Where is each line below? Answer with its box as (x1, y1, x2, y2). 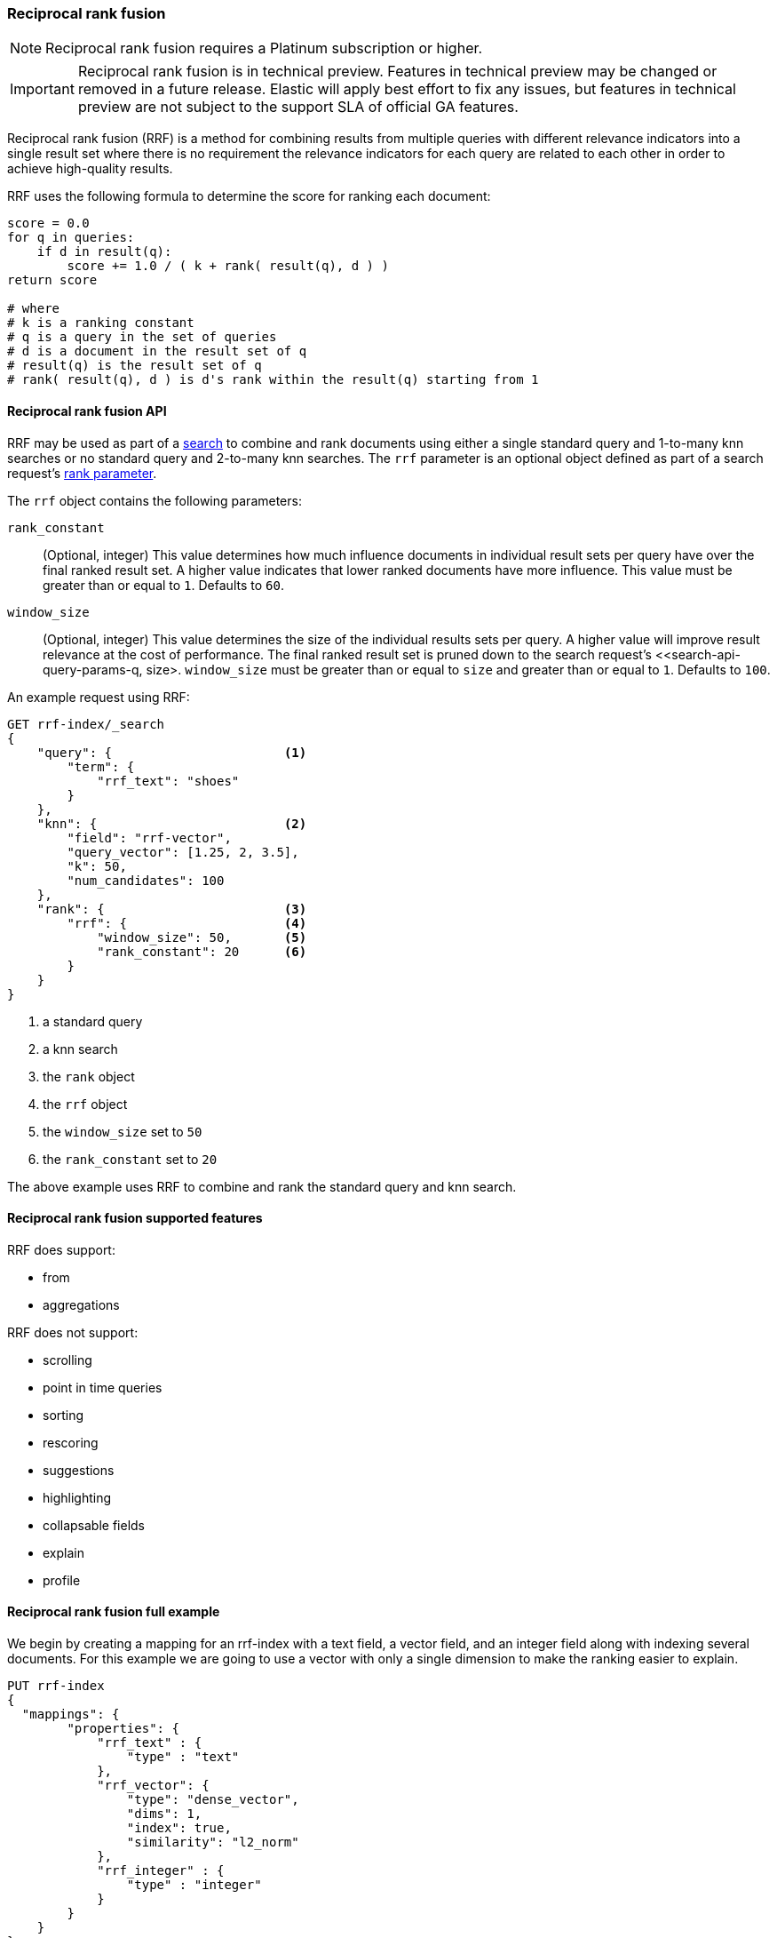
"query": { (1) (36, 745, 307, 760)
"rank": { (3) (36, 901, 307, 916)
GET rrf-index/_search (7, 716, 165, 731)
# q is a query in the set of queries (7, 330, 277, 345)
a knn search (43, 1041, 118, 1057)
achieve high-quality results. (7, 161, 173, 177)
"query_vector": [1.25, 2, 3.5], (67, 844, 299, 859)
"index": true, (126, 1821, 232, 1836)
